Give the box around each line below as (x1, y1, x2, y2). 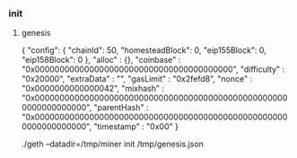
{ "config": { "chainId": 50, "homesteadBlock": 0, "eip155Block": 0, (21, 45, 266, 56)
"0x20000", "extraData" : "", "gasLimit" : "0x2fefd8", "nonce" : (21, 74, 253, 84)
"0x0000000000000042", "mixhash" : (21, 83, 165, 94)
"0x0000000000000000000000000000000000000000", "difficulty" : (21, 64, 284, 75)
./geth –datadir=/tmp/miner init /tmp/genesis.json (21, 138, 204, 150)
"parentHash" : (92, 102, 149, 113)
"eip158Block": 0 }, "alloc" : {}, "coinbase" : (21, 55, 181, 66)
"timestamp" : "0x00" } (92, 121, 179, 132)
